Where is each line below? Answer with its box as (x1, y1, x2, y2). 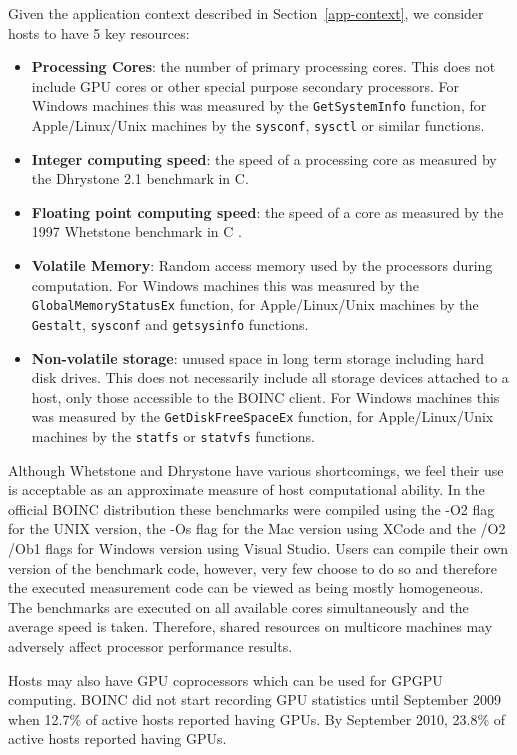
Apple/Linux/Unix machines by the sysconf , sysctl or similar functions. (31, 115, 485, 136)
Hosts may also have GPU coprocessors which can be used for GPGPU (8, 669, 443, 690)
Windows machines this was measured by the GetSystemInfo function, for (31, 95, 487, 116)
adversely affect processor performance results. (8, 636, 293, 656)
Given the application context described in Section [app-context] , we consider (8, 3, 484, 23)
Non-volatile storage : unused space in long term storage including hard (31, 347, 484, 368)
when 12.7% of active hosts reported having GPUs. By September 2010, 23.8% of (8, 708, 506, 729)
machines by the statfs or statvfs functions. (31, 426, 315, 446)
